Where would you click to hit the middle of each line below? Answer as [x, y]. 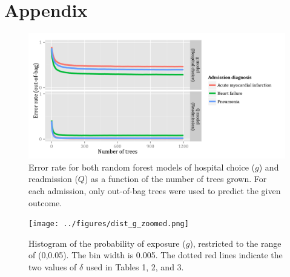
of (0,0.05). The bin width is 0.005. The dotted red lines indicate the [156, 255]
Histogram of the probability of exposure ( [107, 243]
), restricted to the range [236, 243]
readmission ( [53, 179]
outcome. [45, 202]
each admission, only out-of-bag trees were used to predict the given [155, 190]
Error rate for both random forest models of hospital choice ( [142, 167]
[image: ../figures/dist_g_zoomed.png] [109, 224]
